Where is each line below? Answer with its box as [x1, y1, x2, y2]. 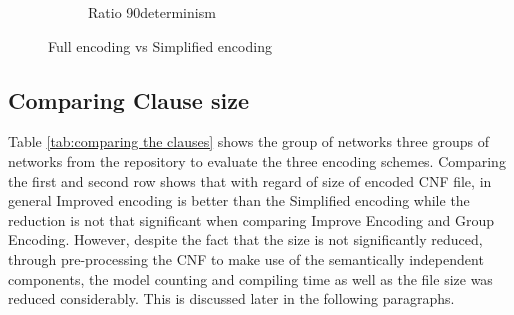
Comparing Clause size [8, 84, 249, 115]
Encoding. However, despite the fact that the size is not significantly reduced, [8, 229, 483, 250]
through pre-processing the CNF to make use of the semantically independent [8, 248, 484, 269]
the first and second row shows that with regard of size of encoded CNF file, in [8, 170, 492, 191]
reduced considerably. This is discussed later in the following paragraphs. [8, 288, 455, 309]
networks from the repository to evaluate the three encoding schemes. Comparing [8, 150, 506, 171]
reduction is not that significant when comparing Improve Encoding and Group [8, 209, 494, 230]
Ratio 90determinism [88, 2, 216, 22]
